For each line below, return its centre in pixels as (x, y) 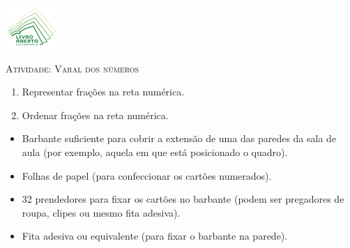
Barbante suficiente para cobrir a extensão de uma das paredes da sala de (179, 138)
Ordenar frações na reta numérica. (95, 115)
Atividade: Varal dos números (73, 68)
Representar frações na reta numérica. (103, 92)
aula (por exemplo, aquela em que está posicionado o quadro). (155, 152)
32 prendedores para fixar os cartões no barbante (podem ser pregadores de (183, 199)
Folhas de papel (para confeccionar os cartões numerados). (147, 175)
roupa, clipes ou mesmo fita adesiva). (101, 212)
